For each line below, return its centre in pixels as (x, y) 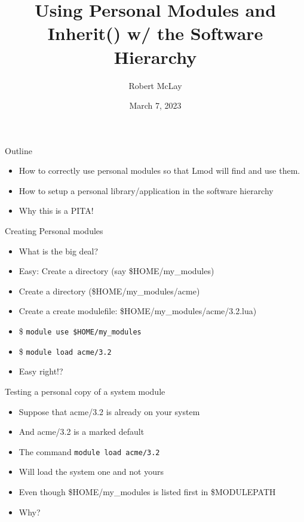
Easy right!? (41, 371)
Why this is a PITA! (56, 211)
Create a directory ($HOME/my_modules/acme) (109, 291)
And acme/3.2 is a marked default (82, 432)
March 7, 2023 (155, 105)
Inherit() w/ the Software (155, 33)
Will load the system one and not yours (91, 472)
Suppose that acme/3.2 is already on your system (109, 411)
